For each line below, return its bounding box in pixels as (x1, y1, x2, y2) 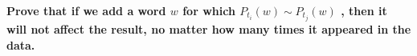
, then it (341, 2, 387, 18)
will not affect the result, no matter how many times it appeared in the (6, 21, 411, 38)
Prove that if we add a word (6, 2, 166, 18)
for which (182, 2, 235, 18)
